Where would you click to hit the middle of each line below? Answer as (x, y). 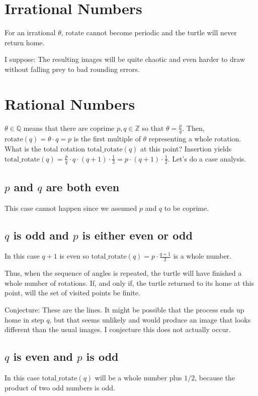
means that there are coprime (69, 128)
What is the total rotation (45, 149)
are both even (83, 186)
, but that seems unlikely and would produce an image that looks (150, 319)
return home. (25, 42)
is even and (43, 357)
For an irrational (30, 32)
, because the (215, 378)
